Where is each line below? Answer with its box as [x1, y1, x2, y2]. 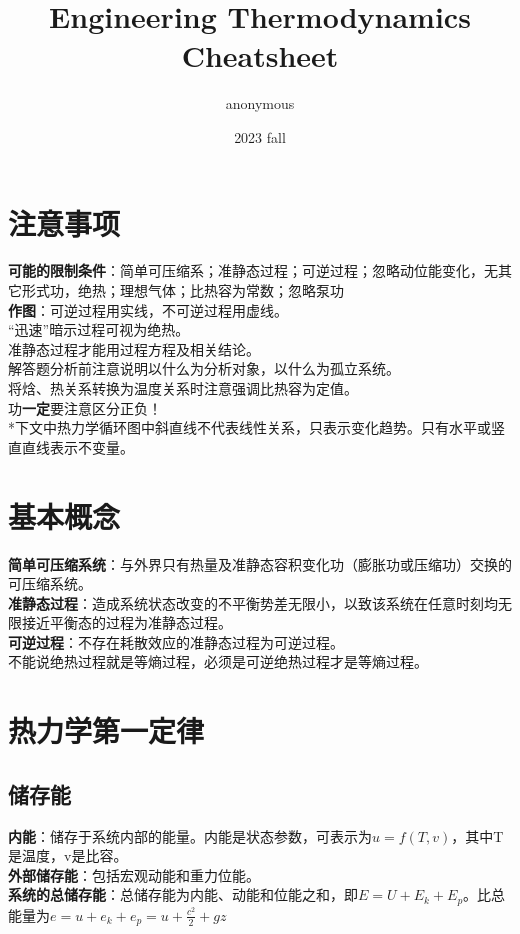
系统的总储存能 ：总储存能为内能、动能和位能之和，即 [8, 884, 358, 905]
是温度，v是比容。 [8, 845, 128, 866]
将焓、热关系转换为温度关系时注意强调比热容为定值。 [8, 378, 358, 398]
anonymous [225, 93, 295, 114]
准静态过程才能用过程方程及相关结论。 [8, 338, 260, 359]
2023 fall [234, 126, 286, 147]
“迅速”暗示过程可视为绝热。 [8, 319, 190, 340]
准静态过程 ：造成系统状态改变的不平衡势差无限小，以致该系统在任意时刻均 [8, 592, 498, 613]
